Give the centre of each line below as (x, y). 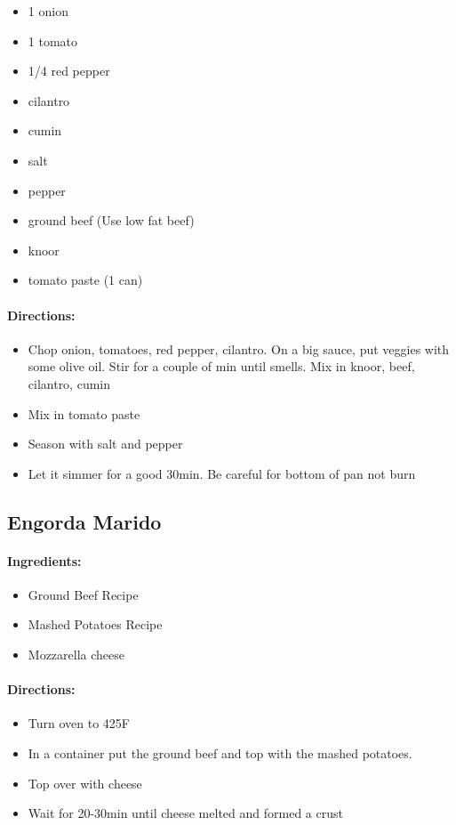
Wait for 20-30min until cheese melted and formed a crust (185, 813)
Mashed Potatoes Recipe (95, 624)
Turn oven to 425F (79, 723)
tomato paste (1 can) (85, 280)
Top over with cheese (85, 783)
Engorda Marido (84, 521)
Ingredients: (44, 560)
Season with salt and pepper (105, 444)
